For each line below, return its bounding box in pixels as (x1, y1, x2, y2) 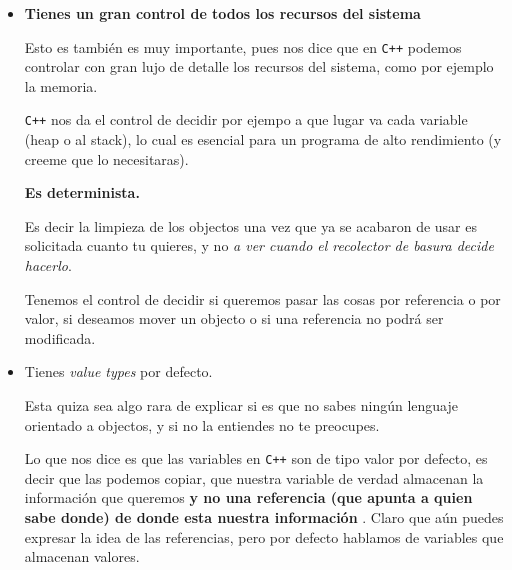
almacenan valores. (24, 546, 140, 567)
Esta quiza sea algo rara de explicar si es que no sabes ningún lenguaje (24, 395, 458, 416)
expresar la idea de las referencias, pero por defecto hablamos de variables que (24, 526, 504, 547)
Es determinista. (24, 182, 140, 203)
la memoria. (24, 75, 98, 96)
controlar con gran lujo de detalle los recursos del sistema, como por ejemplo (24, 56, 494, 77)
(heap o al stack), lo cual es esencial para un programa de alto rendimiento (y (24, 129, 502, 150)
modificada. (24, 327, 96, 348)
